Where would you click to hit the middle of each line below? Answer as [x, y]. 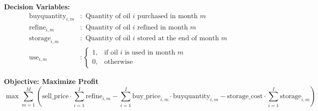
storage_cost [245, 97]
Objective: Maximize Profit [51, 81]
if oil [111, 53]
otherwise [119, 62]
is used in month [150, 53]
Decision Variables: [37, 6]
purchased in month [167, 16]
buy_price [146, 97]
